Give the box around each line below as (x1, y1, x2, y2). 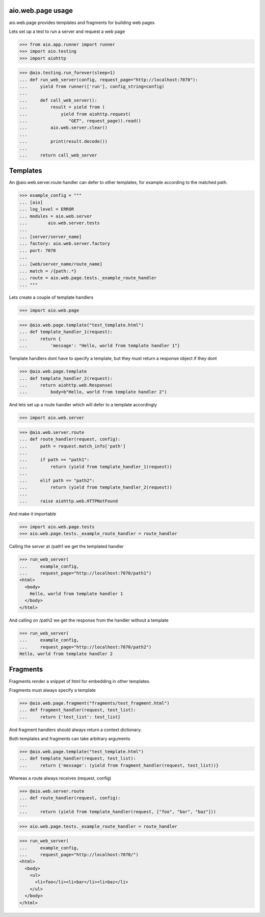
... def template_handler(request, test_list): (19, 756, 136, 761)
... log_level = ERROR (19, 207, 74, 212)
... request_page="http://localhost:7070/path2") (19, 644, 152, 650)
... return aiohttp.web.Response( (19, 382, 113, 388)
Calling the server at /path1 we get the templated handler (9, 544, 124, 550)
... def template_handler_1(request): (19, 329, 113, 335)
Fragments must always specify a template (9, 687, 96, 693)
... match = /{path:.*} (19, 268, 77, 274)
